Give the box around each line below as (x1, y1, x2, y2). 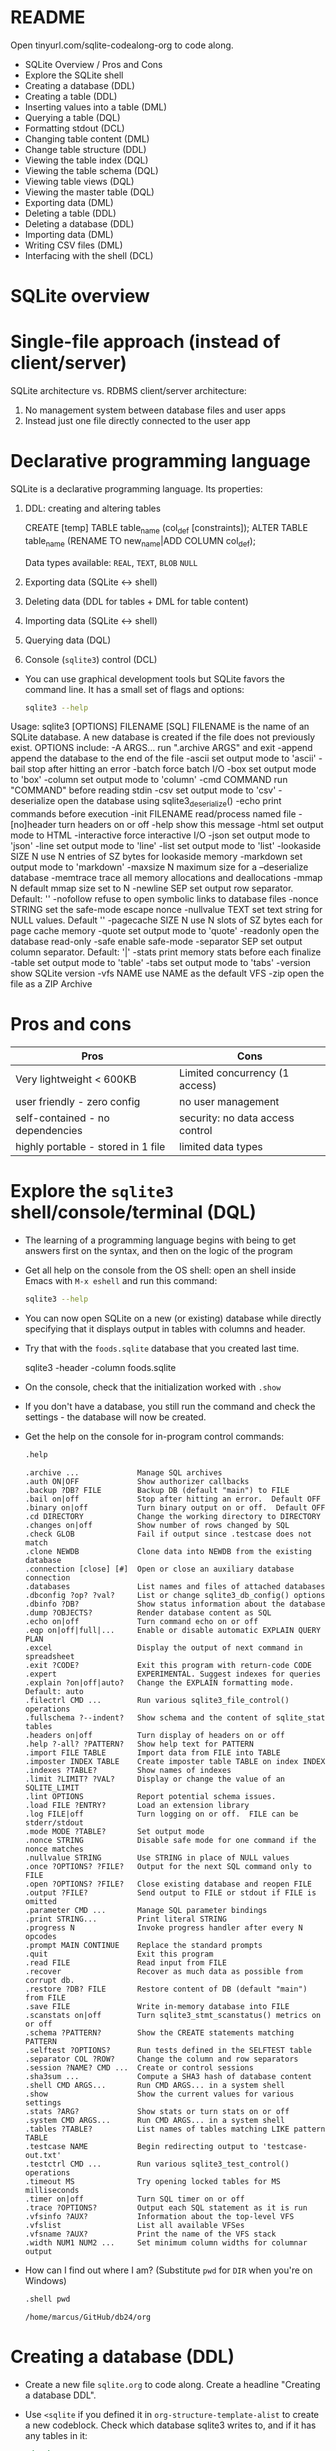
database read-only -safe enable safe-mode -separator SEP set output (10, 936, 303, 948)
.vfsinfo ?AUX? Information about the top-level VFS (24, 2211, 295, 2221)
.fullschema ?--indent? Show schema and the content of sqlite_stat (24, 1712, 326, 1723)
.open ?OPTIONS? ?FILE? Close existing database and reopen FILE (24, 1879, 312, 1889)
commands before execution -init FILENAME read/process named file (10, 808, 297, 820)
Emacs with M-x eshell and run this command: (24, 1275, 218, 1287)
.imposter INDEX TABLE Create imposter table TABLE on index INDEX (24, 1756, 326, 1766)
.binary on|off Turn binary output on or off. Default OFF (24, 1502, 326, 1513)
